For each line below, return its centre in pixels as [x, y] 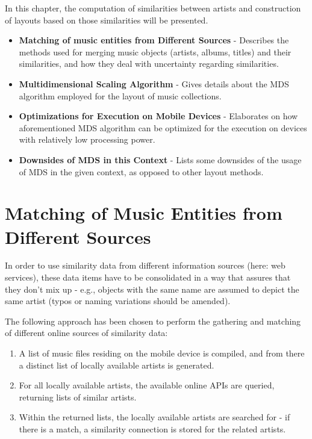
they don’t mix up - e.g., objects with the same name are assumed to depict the [152, 289]
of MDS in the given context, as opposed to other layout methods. [141, 171]
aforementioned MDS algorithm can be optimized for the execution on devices [163, 127]
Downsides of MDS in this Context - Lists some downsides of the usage [160, 159]
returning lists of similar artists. [78, 397]
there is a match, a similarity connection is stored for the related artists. [152, 428]
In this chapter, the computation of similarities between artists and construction [153, 8]
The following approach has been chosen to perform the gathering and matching [153, 321]
